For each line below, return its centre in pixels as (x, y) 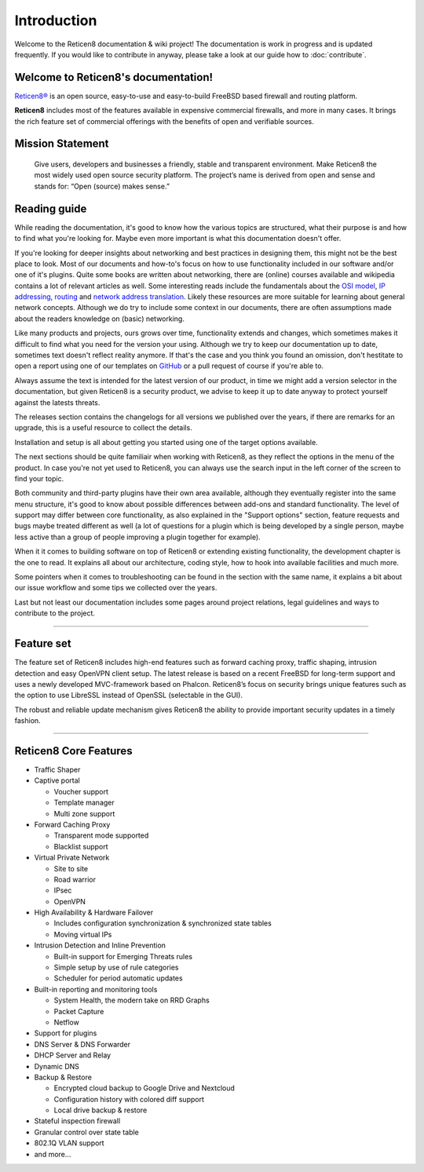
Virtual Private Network (72, 858)
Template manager (84, 803)
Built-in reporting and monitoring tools (96, 989)
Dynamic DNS (57, 1066)
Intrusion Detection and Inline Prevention (100, 945)
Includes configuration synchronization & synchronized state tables (163, 923)
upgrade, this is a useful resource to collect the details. (103, 428)
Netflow (67, 1022)
